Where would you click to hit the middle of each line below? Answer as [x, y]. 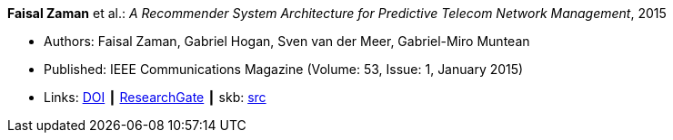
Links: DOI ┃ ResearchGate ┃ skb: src [155, 97]
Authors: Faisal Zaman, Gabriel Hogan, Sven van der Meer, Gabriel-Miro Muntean [287, 41]
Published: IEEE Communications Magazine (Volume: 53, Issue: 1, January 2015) [284, 69]
